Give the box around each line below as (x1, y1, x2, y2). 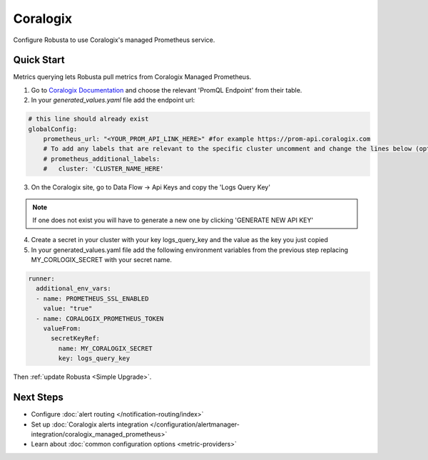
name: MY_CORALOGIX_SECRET (58, 344, 153, 352)
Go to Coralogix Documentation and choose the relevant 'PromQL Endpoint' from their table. (31, 85, 302, 94)
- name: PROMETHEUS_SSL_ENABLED (36, 294, 149, 303)
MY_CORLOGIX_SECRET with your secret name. (31, 256, 173, 264)
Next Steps (13, 392, 63, 404)
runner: (28, 275, 55, 283)
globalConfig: (28, 125, 78, 133)
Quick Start (13, 54, 65, 66)
